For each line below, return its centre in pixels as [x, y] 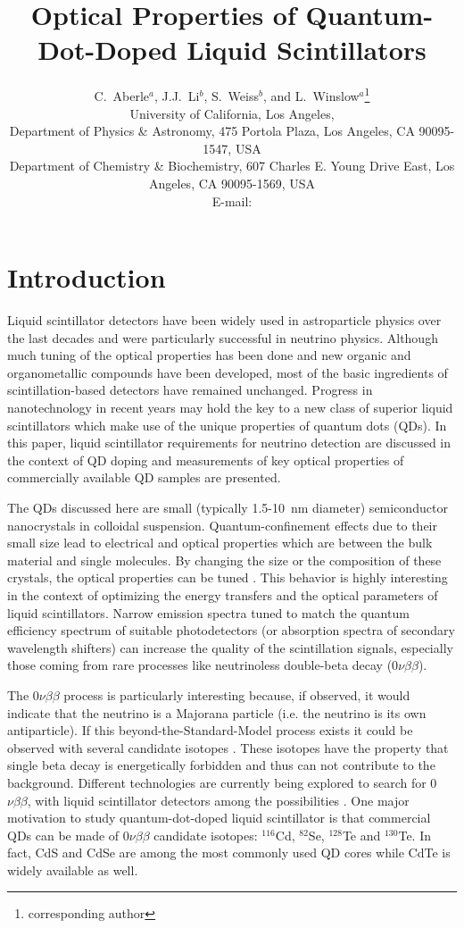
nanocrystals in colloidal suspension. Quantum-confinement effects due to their [222, 525]
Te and [361, 835]
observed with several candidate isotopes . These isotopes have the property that [228, 747]
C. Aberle [122, 95]
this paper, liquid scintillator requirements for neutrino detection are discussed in [229, 443]
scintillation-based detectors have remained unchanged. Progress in [190, 390]
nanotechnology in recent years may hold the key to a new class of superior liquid [230, 408]
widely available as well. [73, 869]
